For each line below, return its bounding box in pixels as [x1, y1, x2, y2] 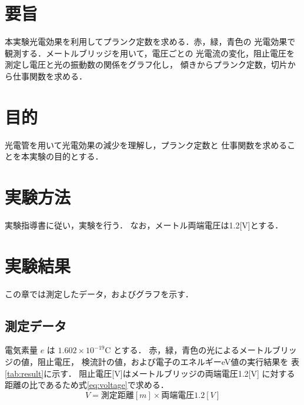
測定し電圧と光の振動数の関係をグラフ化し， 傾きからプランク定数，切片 [5, 58, 288, 71]
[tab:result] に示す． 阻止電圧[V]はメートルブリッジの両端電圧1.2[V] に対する [5, 367, 295, 379]
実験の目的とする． [29, 150, 103, 162]
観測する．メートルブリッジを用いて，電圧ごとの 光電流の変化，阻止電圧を [5, 47, 295, 59]
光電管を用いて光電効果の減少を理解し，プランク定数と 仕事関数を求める [5, 138, 288, 151]
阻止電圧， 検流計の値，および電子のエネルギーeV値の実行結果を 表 [37, 356, 299, 368]
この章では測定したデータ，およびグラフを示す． [5, 287, 193, 300]
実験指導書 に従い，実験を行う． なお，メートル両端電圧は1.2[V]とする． [5, 218, 283, 231]
